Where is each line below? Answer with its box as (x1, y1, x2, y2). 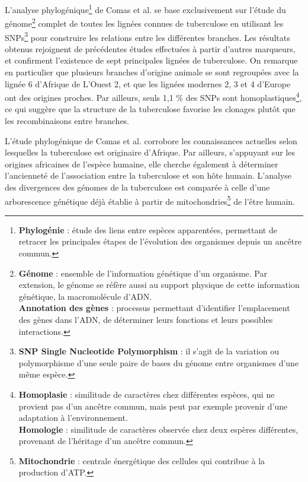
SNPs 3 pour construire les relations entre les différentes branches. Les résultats (5, 29, 290, 43)
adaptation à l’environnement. (18, 411, 128, 424)
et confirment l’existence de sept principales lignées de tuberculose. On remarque (5, 54, 298, 66)
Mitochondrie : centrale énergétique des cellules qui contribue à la (18, 454, 265, 467)
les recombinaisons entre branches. (5, 114, 130, 126)
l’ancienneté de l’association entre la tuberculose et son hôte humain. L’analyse (5, 169, 292, 182)
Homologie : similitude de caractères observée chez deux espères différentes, (18, 423, 299, 435)
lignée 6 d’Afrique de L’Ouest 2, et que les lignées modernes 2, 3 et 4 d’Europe (5, 77, 291, 90)
